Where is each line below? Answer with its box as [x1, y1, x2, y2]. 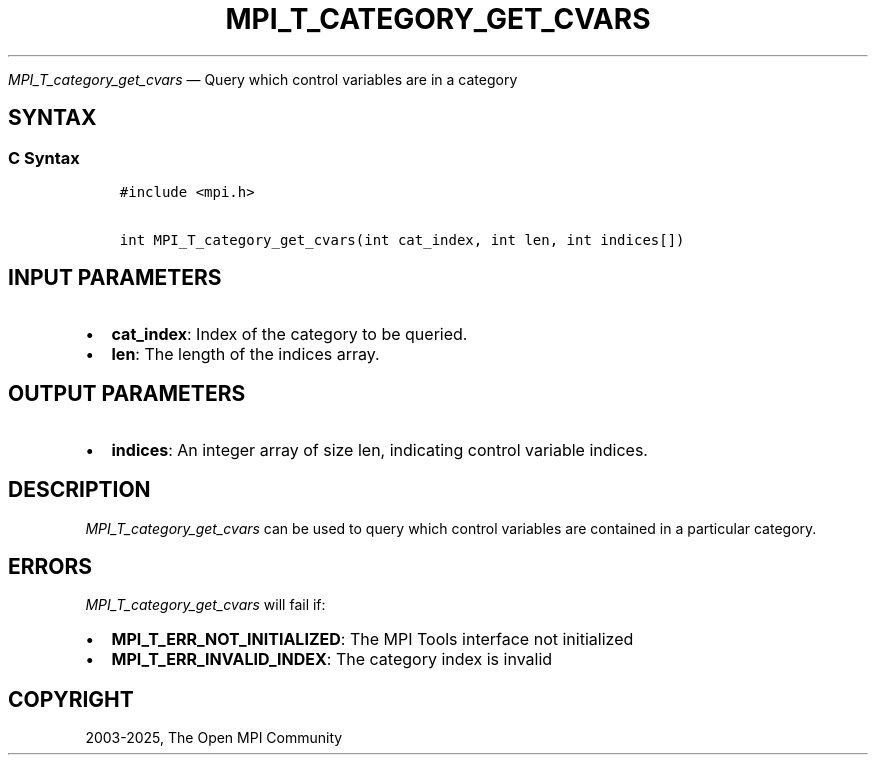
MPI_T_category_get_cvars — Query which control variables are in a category [8, 70, 518, 88]
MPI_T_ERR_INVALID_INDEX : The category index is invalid [111, 649, 553, 670]
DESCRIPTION [8, 477, 151, 503]
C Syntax [8, 147, 80, 168]
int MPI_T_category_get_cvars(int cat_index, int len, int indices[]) [119, 231, 685, 248]
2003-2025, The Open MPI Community [85, 729, 343, 747]
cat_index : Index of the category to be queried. [111, 323, 468, 344]
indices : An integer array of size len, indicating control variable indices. [111, 439, 648, 460]
